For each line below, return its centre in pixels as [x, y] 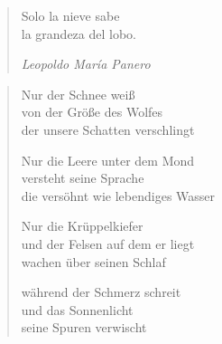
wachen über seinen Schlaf [93, 261]
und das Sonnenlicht [77, 309]
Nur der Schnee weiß [78, 94]
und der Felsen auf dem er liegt [108, 243]
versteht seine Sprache [83, 178]
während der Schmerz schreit [101, 292]
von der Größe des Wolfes [92, 112]
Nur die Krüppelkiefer [82, 226]
